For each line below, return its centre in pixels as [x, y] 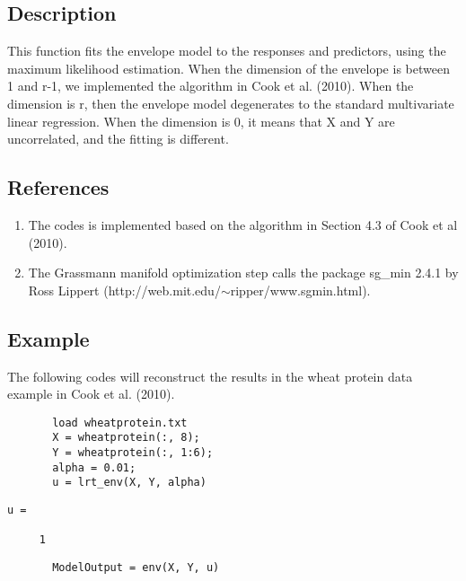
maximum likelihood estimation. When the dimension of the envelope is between [229, 68]
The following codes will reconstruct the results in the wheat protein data [210, 376]
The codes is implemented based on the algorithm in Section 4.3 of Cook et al [243, 224]
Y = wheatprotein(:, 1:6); [133, 453]
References [58, 187]
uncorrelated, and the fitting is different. [118, 139]
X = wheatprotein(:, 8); [126, 438]
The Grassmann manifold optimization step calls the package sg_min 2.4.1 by [243, 273]
